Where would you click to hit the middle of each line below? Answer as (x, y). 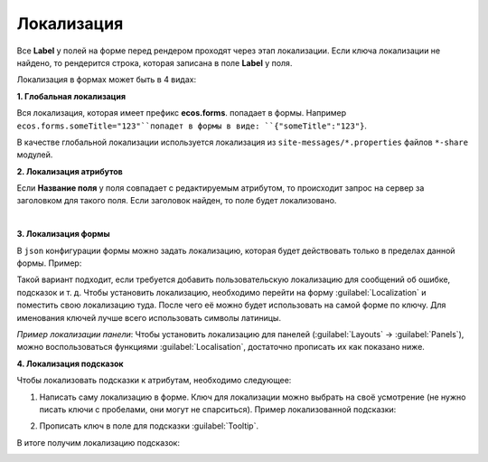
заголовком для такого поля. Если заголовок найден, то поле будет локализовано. (177, 201)
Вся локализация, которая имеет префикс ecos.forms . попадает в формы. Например (182, 113)
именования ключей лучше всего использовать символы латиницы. (149, 317)
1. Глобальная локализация (71, 96)
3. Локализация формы (63, 234)
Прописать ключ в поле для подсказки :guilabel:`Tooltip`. (149, 426)
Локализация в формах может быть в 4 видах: (107, 80)
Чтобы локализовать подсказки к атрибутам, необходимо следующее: (154, 381)
